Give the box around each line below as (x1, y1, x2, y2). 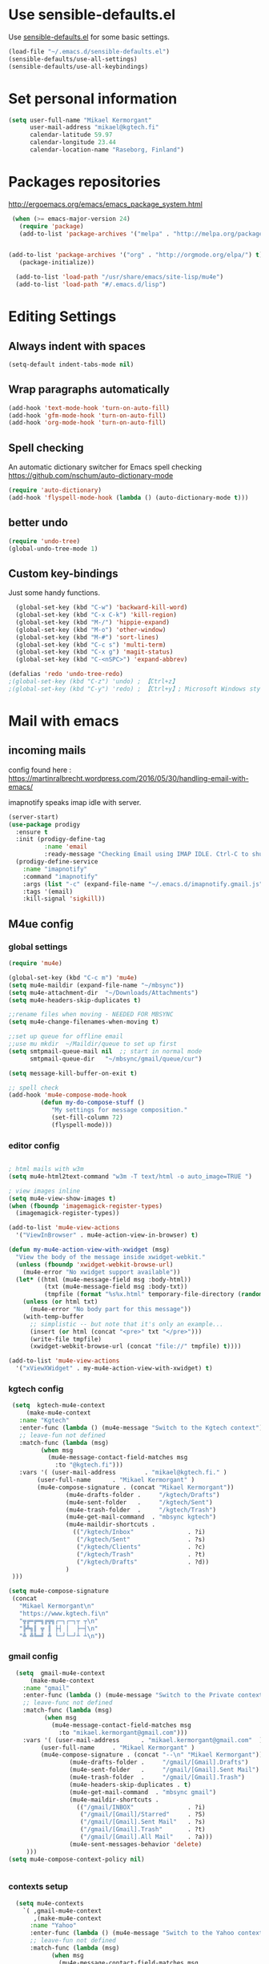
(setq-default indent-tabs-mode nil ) (8, 360, 134, 368)
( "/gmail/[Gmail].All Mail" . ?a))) (79, 1833, 214, 1841)
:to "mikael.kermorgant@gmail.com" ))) (58, 1729, 188, 1737)
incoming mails (8, 743, 86, 758)
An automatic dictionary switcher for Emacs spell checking (8, 462, 203, 472)
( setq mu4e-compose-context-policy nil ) (8, 1855, 146, 1863)
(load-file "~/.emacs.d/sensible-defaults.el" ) (8, 47, 171, 55)
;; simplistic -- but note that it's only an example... (29, 1320, 224, 1328)
